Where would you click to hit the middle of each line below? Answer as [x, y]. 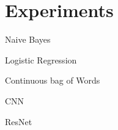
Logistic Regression [41, 60]
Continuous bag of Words [53, 80]
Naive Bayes [28, 39]
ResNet [19, 121]
